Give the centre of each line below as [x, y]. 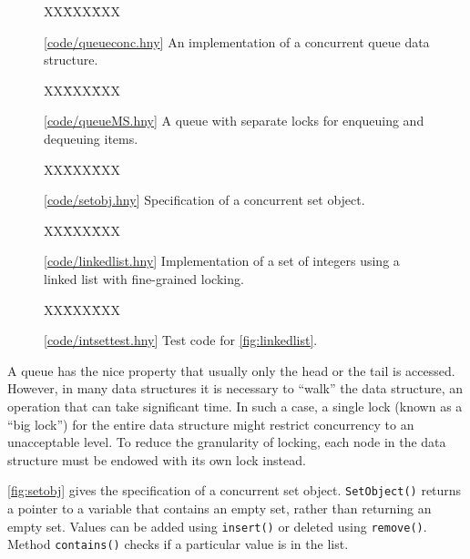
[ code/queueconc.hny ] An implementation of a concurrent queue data [237, 41]
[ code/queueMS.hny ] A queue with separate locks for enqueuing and [234, 121]
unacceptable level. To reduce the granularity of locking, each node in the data [227, 442]
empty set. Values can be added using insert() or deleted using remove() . [217, 526]
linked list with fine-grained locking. [144, 278]
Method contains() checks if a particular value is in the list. [178, 544]
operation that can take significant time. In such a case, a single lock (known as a [235, 406]
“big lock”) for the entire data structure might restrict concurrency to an [211, 424]
